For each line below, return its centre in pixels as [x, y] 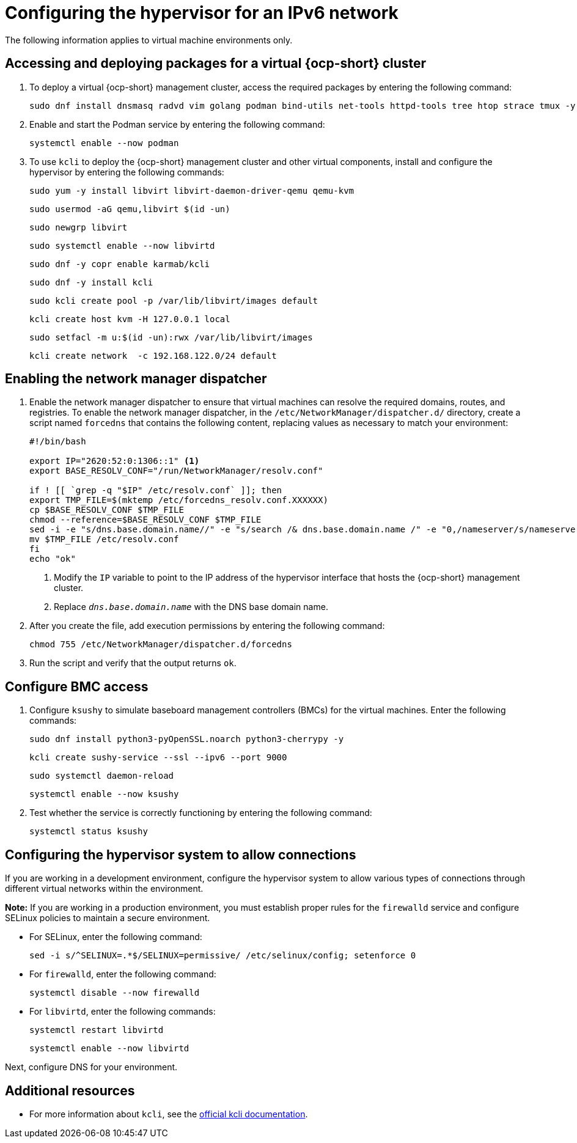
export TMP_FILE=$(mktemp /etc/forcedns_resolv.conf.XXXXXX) [179, 500]
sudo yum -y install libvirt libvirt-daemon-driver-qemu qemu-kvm [192, 190]
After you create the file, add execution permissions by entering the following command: [207, 626]
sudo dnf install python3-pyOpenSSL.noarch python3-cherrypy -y [187, 739]
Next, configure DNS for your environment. [91, 1067]
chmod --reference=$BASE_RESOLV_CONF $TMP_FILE [145, 520]
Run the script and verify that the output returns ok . [133, 663]
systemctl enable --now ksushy [104, 794]
